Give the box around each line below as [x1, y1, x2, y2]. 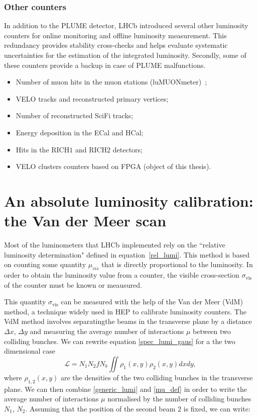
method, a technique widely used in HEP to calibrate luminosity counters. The [4, 306, 246, 316]
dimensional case [4, 346, 56, 356]
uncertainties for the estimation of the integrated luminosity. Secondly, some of [4, 50, 246, 60]
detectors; [112, 144, 143, 154]
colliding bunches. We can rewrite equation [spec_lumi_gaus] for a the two [4, 336, 235, 346]
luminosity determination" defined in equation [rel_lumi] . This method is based [4, 249, 250, 260]
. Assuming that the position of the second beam [25, 403, 176, 413]
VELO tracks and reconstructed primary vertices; [16, 93, 169, 104]
